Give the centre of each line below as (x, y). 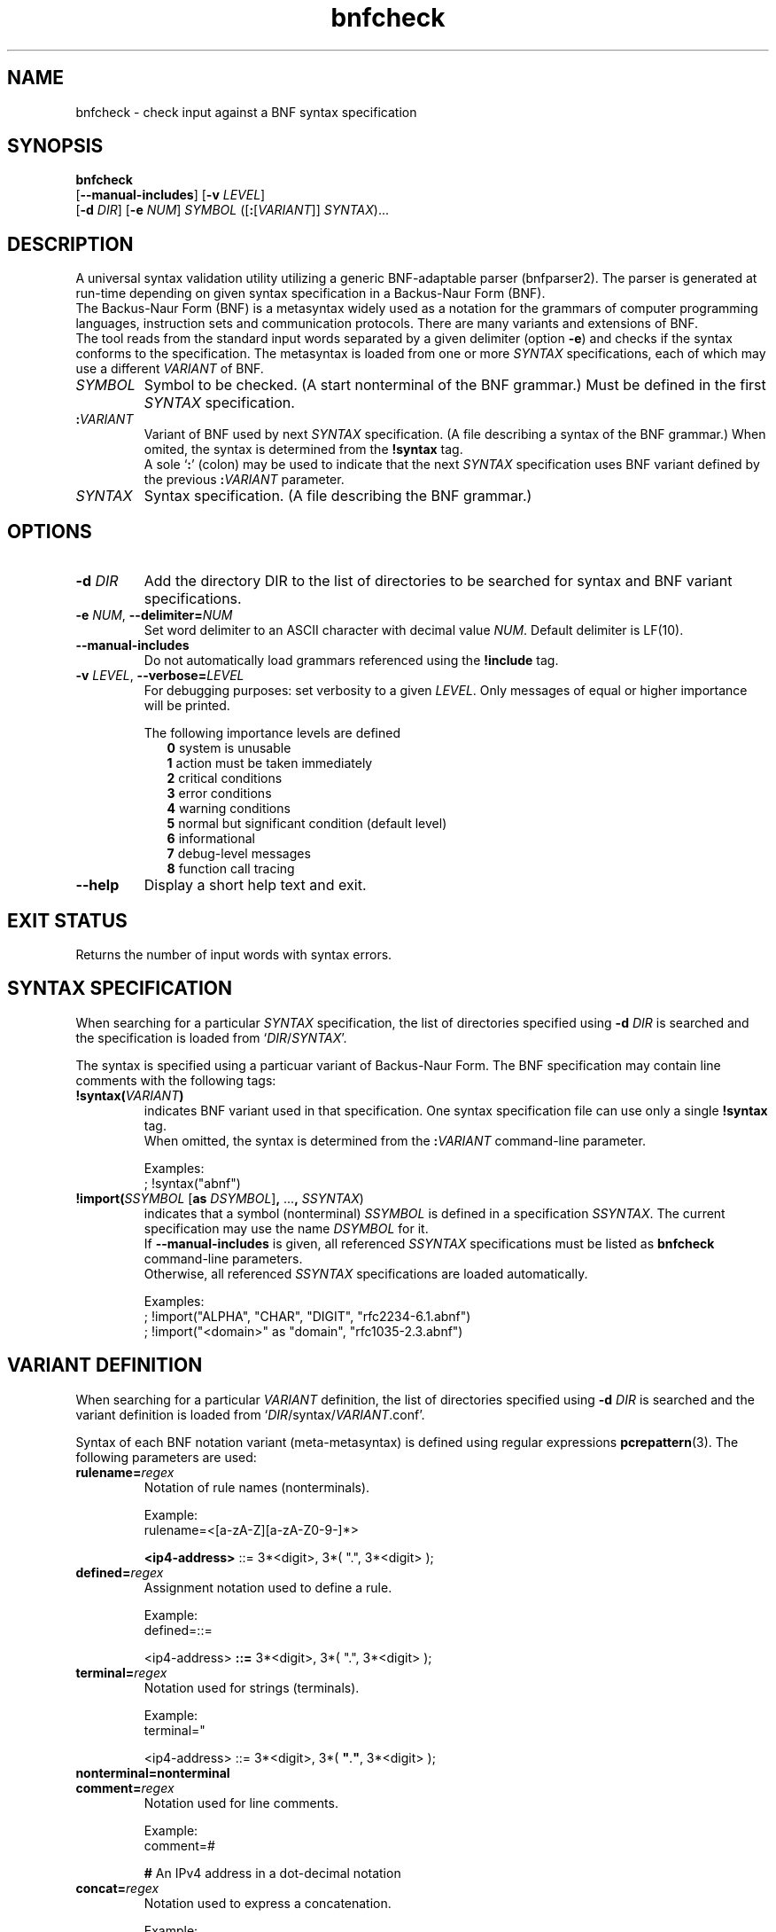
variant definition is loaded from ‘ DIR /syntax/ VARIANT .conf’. (250, 1414)
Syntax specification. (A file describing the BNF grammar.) (338, 496)
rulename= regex (125, 1472)
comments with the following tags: (176, 1080)
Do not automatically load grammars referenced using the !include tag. (351, 661)
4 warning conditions (229, 809)
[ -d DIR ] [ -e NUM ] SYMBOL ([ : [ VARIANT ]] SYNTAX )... (233, 210)
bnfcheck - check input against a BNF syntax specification (246, 112)
